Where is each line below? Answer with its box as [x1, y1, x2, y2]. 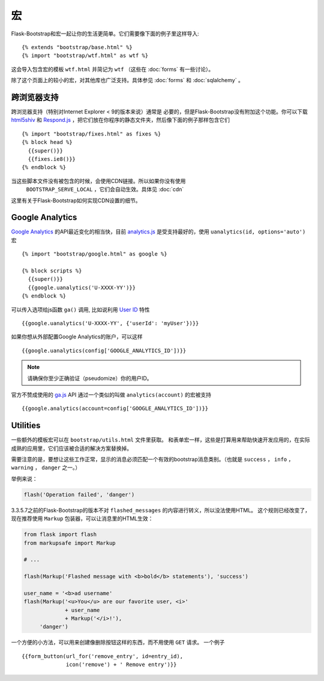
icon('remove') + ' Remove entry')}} [66, 661, 177, 668]
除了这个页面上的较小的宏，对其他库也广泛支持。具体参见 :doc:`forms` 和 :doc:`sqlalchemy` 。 [11, 77, 244, 84]
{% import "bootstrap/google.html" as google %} [22, 251, 167, 257]
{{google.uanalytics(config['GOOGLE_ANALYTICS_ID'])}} [22, 347, 187, 354]
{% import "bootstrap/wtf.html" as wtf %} [22, 52, 149, 59]
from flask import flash [23, 531, 97, 538]
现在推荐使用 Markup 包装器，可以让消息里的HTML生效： [11, 515, 154, 522]
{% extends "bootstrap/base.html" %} [22, 44, 133, 50]
